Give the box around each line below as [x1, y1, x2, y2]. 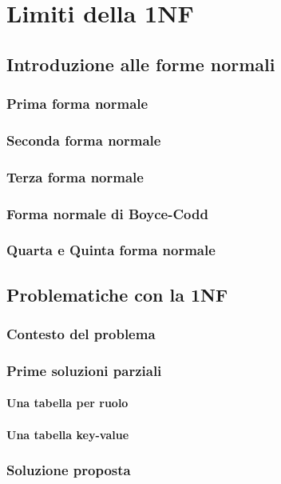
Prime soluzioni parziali [6, 360, 162, 380]
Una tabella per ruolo [6, 394, 129, 411]
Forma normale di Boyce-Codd [6, 203, 208, 223]
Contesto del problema [6, 324, 156, 344]
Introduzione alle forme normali [6, 51, 275, 76]
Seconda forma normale [6, 130, 161, 150]
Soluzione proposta [6, 460, 131, 480]
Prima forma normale [6, 94, 148, 114]
